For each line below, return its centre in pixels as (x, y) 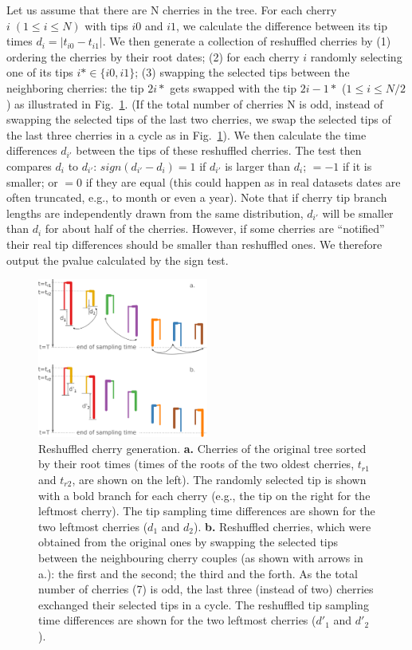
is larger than (258, 165)
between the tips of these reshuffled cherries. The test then (219, 150)
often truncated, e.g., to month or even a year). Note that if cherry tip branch (197, 197)
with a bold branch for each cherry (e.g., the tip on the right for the (204, 495)
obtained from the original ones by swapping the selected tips (188, 542)
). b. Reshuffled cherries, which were (282, 526)
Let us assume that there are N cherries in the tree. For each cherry (172, 10)
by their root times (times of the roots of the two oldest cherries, (196, 464)
